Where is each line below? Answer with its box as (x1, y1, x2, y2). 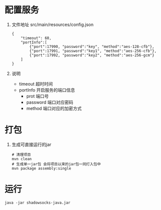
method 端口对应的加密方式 (26, 105, 82, 111)
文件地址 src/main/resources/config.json (11, 22, 94, 27)
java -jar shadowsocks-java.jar (4, 200, 70, 205)
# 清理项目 (11, 152, 31, 157)
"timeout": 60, (21, 35, 52, 41)
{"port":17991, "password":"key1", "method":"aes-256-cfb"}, (29, 48, 157, 53)
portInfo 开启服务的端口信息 (19, 87, 75, 93)
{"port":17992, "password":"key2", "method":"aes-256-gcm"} (29, 52, 155, 58)
